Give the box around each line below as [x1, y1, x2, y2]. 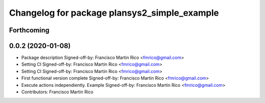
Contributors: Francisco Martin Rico [21, 89, 93, 95]
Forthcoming [9, 26, 50, 34]
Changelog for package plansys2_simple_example [9, 7, 219, 18]
